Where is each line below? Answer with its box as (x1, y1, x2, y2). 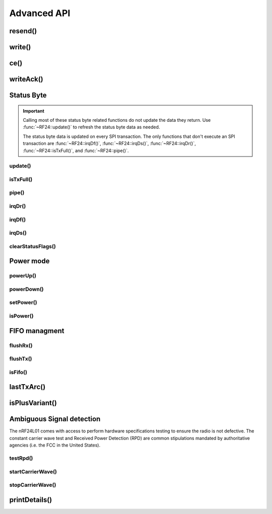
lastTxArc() (9, 383, 46, 391)
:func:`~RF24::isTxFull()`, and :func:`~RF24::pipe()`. (23, 148, 129, 154)
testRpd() (9, 455, 33, 462)
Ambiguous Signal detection (9, 415, 101, 423)
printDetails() (9, 495, 52, 504)
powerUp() (9, 272, 36, 279)
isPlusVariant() (9, 399, 57, 407)
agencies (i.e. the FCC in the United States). (9, 442, 101, 448)
